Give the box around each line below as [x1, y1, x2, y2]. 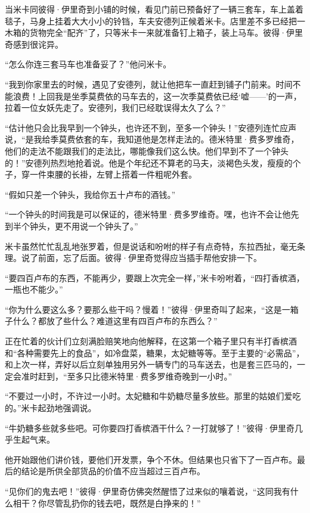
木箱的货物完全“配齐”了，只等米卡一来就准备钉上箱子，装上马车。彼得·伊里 [5, 26, 303, 39]
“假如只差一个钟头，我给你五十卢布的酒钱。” [5, 188, 176, 200]
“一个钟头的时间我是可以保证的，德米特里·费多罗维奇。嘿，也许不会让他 [5, 208, 291, 220]
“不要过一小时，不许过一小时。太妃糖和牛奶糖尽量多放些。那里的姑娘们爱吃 [5, 390, 301, 402]
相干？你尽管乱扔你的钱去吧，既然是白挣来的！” [13, 496, 201, 509]
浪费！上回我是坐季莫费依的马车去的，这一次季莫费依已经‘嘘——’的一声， [13, 89, 302, 102]
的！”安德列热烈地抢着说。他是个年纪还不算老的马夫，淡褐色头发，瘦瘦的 [5, 156, 293, 169]
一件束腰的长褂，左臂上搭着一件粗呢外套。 [29, 168, 197, 181]
